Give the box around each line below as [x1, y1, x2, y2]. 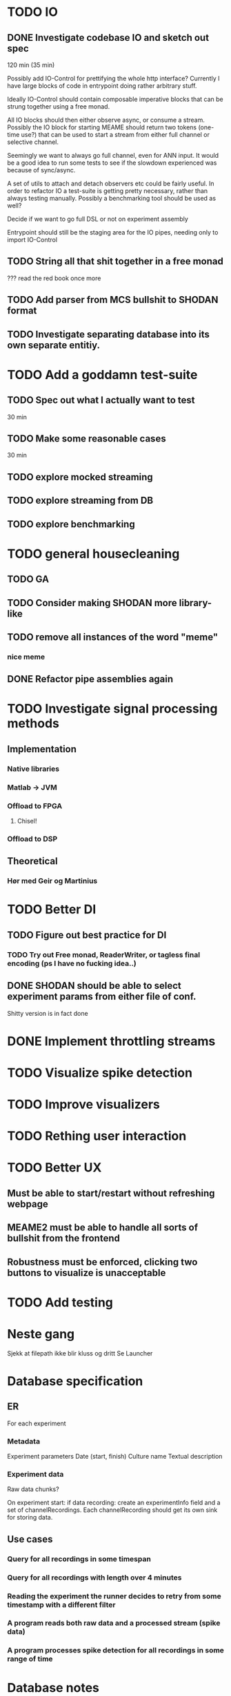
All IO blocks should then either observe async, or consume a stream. [7, 116, 205, 124]
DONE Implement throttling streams [7, 1033, 216, 1049]
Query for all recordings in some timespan [7, 1554, 152, 1564]
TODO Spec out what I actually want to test [7, 394, 195, 406]
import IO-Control [7, 236, 57, 244]
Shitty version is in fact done [7, 1009, 88, 1017]
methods [7, 715, 60, 731]
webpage [7, 1198, 48, 1210]
